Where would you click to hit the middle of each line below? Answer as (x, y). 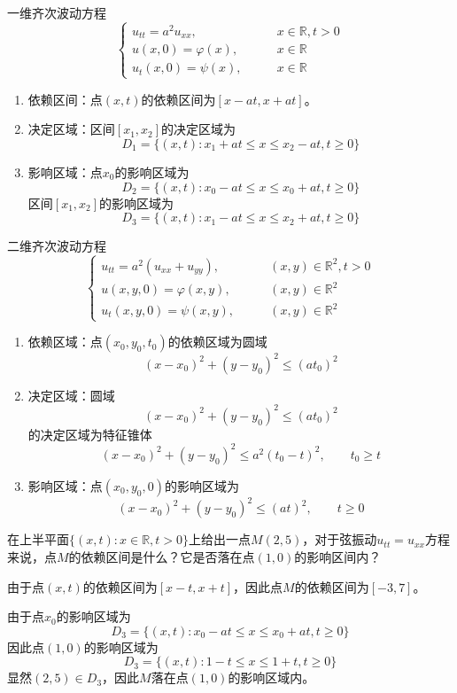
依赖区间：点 (65, 99)
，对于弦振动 (340, 539)
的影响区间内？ (338, 557)
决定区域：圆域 (71, 395)
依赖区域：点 (65, 342)
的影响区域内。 (271, 677)
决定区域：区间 (71, 129)
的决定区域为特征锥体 (90, 434)
